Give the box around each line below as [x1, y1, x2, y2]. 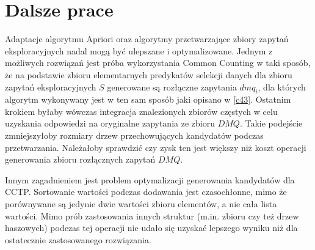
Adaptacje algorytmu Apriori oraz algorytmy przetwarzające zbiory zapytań [5, 32, 289, 45]
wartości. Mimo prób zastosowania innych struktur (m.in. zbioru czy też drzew [5, 209, 299, 222]
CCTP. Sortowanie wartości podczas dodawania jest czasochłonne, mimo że [5, 185, 287, 198]
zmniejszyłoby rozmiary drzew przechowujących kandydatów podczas [5, 129, 264, 142]
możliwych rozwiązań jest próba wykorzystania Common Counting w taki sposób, [5, 56, 311, 69]
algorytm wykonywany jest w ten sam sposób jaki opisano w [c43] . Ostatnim [5, 93, 291, 106]
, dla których [258, 80, 306, 93]
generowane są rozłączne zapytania [107, 80, 237, 93]
